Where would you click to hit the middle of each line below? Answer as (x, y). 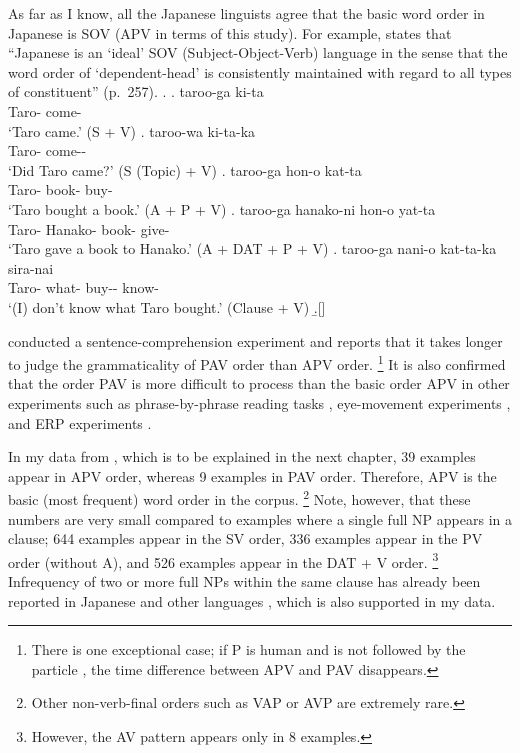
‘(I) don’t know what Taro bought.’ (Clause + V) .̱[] (167, 306)
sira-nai (31, 267)
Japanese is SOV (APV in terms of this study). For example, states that (230, 32)
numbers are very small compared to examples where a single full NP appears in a (260, 518)
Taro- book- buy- (60, 189)
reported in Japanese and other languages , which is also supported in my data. (252, 600)
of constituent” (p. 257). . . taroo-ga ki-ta (136, 91)
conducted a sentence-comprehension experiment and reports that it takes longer (255, 340)
